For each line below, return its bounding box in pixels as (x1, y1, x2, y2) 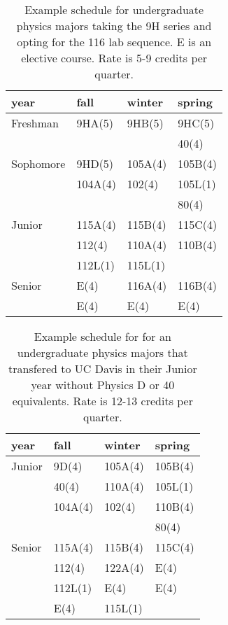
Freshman (11, 115, 59, 131)
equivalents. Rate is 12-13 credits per (12, 393, 193, 409)
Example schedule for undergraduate (24, 1, 204, 17)
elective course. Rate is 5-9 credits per (21, 50, 208, 66)
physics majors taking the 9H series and (16, 17, 212, 34)
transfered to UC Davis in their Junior (8, 360, 197, 377)
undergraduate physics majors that (17, 344, 188, 360)
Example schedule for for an (34, 328, 171, 344)
